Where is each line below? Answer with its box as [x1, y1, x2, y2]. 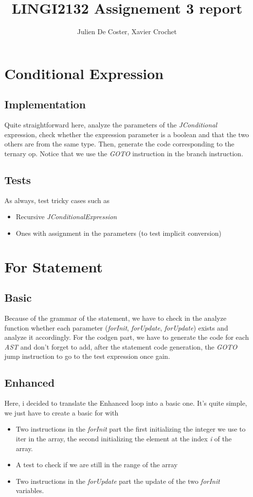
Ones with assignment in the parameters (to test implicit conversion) [16, 228, 221, 238]
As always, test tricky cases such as [4, 195, 109, 205]
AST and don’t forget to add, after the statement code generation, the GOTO [4, 341, 237, 352]
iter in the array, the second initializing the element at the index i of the [16, 434, 232, 443]
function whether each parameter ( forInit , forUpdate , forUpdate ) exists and [4, 322, 228, 332]
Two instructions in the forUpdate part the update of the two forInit [16, 476, 220, 486]
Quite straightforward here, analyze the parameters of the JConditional [4, 120, 217, 130]
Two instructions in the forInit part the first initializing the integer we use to [16, 424, 246, 434]
